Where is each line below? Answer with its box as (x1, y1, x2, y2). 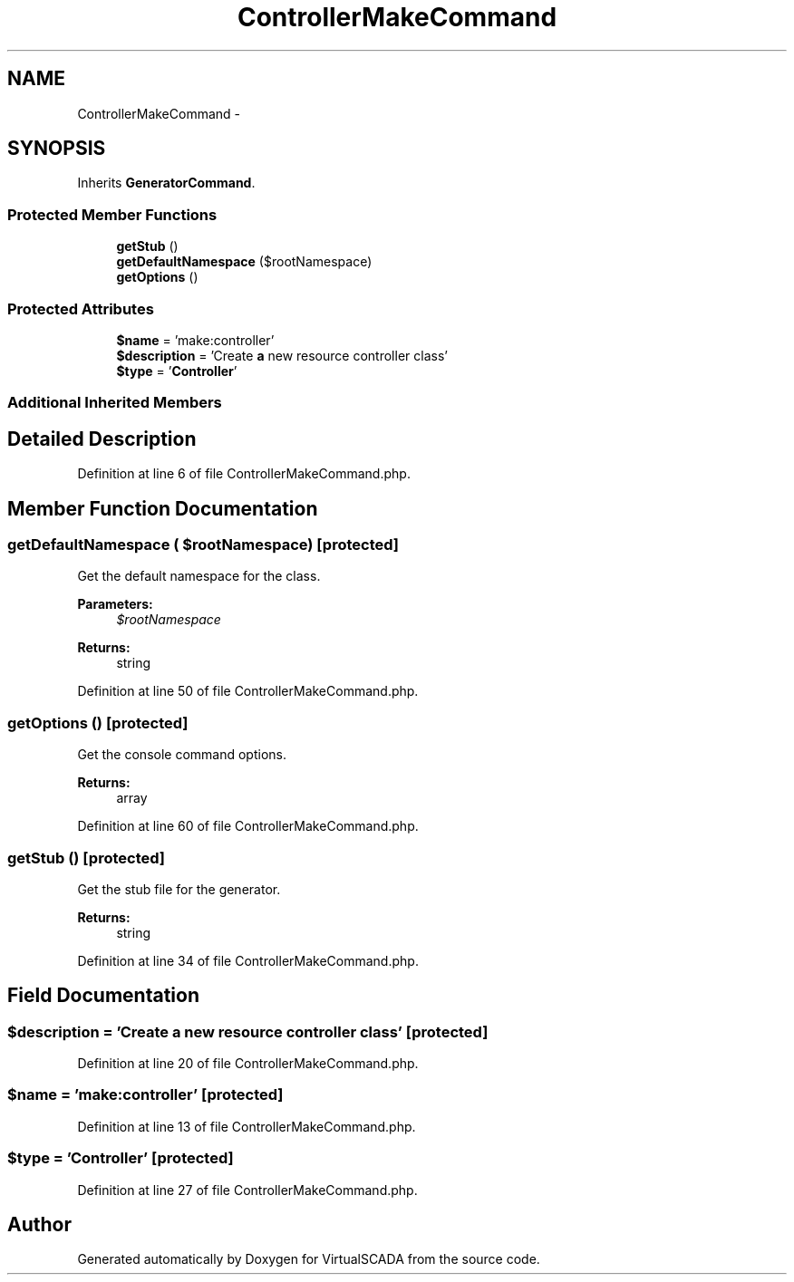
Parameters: (77, 596, 153, 612)
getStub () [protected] (7, 848, 165, 867)
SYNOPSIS (7, 137, 106, 160)
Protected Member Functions (7, 205, 218, 224)
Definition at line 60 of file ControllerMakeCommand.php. (77, 818, 419, 834)
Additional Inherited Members (7, 393, 222, 412)
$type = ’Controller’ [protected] (7, 1149, 234, 1168)
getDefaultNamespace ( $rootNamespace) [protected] (7, 535, 399, 554)
